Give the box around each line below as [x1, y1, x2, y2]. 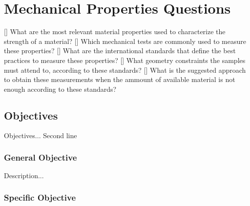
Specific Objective [4, 191, 76, 203]
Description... [4, 170, 44, 181]
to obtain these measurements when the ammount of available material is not [4, 74, 235, 84]
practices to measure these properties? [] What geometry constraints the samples [4, 55, 246, 65]
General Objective [4, 151, 77, 163]
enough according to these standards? [4, 83, 117, 94]
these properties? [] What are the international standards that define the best [4, 45, 236, 56]
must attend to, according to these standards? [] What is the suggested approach [4, 64, 246, 75]
